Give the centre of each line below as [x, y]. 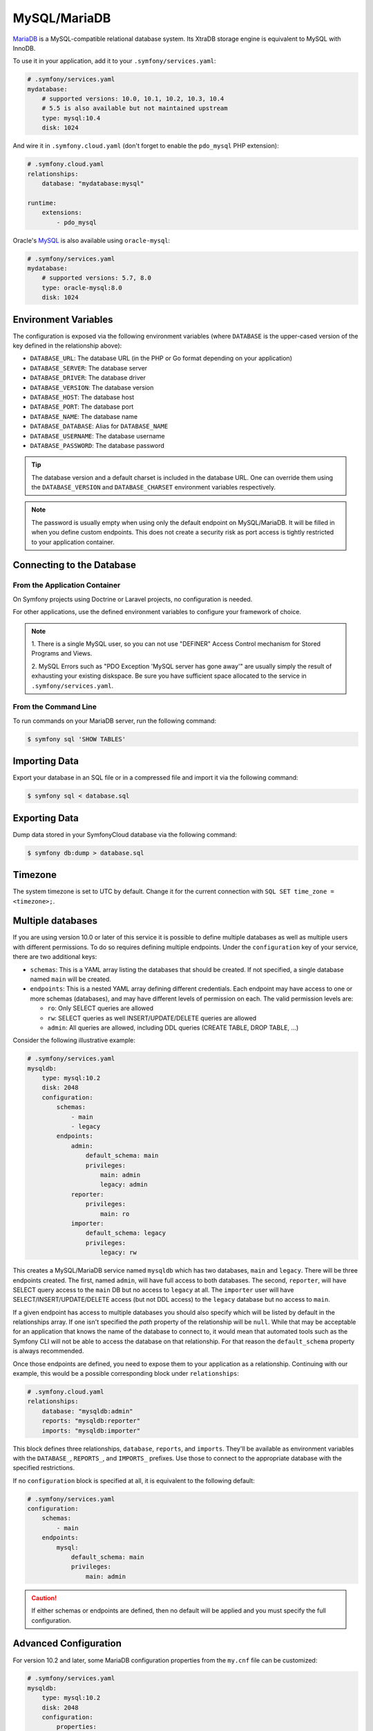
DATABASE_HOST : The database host [82, 397]
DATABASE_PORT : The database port [82, 407]
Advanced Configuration [67, 1643]
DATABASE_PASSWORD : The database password [97, 445]
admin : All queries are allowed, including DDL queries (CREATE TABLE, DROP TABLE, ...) [173, 1028]
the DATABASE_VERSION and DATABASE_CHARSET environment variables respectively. [154, 487]
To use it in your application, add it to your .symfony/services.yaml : [115, 61]
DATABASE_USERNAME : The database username [97, 436]
